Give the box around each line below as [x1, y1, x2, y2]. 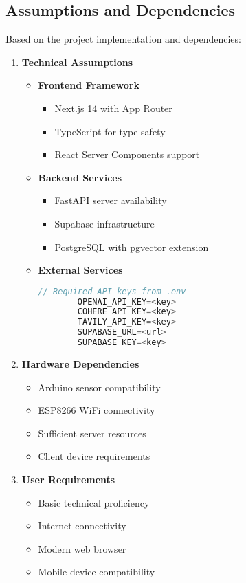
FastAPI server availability [54, 193, 167, 208]
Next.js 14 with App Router [54, 100, 172, 115]
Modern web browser [38, 541, 126, 555]
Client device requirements [38, 449, 150, 463]
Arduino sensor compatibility [38, 379, 161, 394]
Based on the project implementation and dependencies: [5, 32, 241, 46]
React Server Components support [54, 147, 200, 162]
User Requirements [21, 472, 115, 486]
